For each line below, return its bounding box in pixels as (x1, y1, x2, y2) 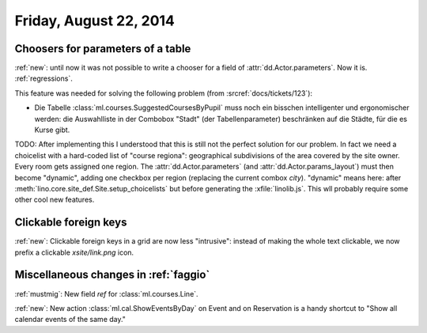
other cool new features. (14, 195, 95, 205)
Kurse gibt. (34, 125, 70, 134)
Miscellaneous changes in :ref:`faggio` (14, 268, 210, 282)
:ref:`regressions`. (14, 74, 73, 83)
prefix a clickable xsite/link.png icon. (14, 248, 134, 257)
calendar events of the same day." (14, 315, 127, 324)
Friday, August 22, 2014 (14, 12, 176, 29)
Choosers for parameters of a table (14, 42, 191, 55)
